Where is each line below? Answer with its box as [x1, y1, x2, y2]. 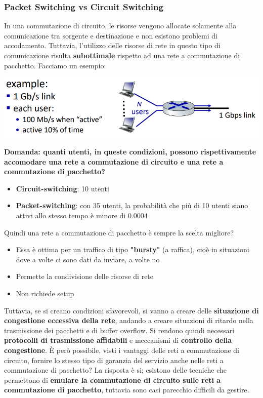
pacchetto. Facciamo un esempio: [4, 60, 106, 70]
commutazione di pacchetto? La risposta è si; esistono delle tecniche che [4, 365, 227, 375]
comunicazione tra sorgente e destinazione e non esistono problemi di [4, 30, 217, 41]
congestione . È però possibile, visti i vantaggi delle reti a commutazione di [4, 344, 239, 355]
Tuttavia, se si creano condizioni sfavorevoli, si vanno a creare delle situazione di [4, 305, 259, 315]
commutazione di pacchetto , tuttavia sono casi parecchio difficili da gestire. [4, 384, 249, 395]
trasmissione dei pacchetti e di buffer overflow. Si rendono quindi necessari [4, 325, 235, 335]
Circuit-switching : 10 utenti [16, 183, 109, 193]
